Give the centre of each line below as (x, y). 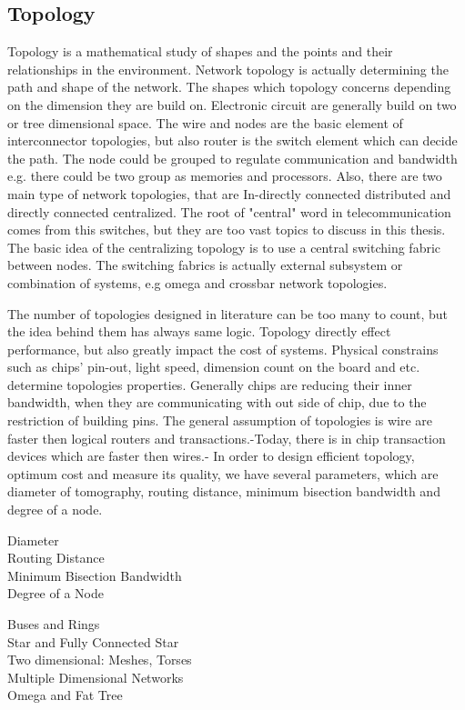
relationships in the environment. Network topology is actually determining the (228, 69)
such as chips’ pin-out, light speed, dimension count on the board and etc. (214, 367)
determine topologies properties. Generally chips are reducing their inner (210, 384)
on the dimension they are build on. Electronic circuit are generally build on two (232, 104)
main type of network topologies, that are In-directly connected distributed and (229, 193)
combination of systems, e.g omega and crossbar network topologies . (197, 282)
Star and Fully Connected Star (93, 641)
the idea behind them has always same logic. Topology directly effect (199, 331)
